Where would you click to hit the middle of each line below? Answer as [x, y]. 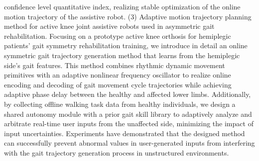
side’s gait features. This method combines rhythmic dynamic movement [115, 65]
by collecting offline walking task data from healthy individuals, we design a [120, 104]
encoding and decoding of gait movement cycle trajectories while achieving [118, 84]
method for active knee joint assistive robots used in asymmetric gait [109, 26]
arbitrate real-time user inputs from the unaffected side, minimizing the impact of [129, 123]
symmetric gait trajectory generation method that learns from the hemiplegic [122, 55]
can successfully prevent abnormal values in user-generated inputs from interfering [129, 143]
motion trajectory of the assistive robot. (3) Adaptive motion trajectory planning [128, 16]
